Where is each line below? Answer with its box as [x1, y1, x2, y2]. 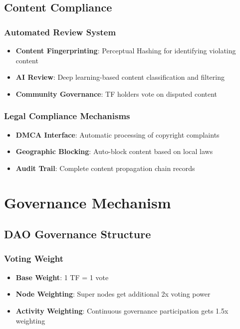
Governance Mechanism [4, 192, 171, 212]
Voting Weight [4, 252, 64, 265]
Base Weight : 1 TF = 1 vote [15, 272, 109, 282]
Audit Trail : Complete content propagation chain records [15, 163, 195, 173]
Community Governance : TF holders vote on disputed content [15, 88, 218, 99]
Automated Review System [4, 25, 116, 38]
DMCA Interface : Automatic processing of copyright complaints [15, 129, 220, 140]
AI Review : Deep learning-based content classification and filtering [15, 72, 225, 82]
